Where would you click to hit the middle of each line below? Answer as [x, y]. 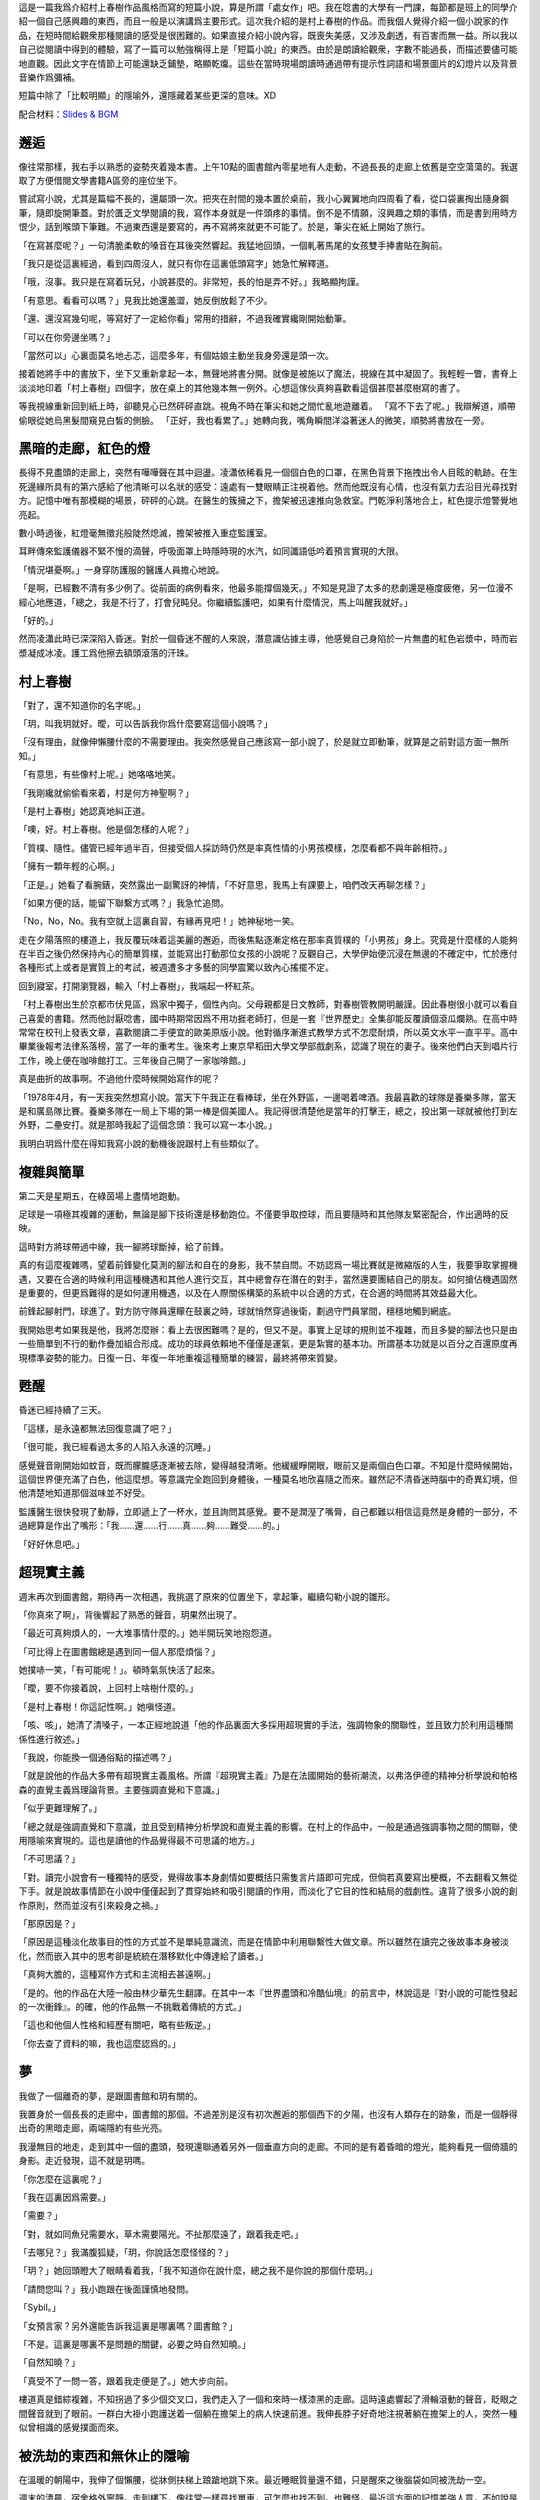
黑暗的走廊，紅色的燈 [84, 448]
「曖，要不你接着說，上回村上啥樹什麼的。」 [108, 1688]
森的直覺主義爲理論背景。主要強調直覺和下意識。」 [121, 1789]
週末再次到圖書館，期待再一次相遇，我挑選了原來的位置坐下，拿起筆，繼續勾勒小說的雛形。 [206, 1596]
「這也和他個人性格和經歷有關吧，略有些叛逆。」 [117, 2025]
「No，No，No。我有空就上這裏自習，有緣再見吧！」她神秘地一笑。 [159, 921]
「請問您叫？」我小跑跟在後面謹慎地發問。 [106, 2289]
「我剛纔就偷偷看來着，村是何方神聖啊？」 [106, 792]
